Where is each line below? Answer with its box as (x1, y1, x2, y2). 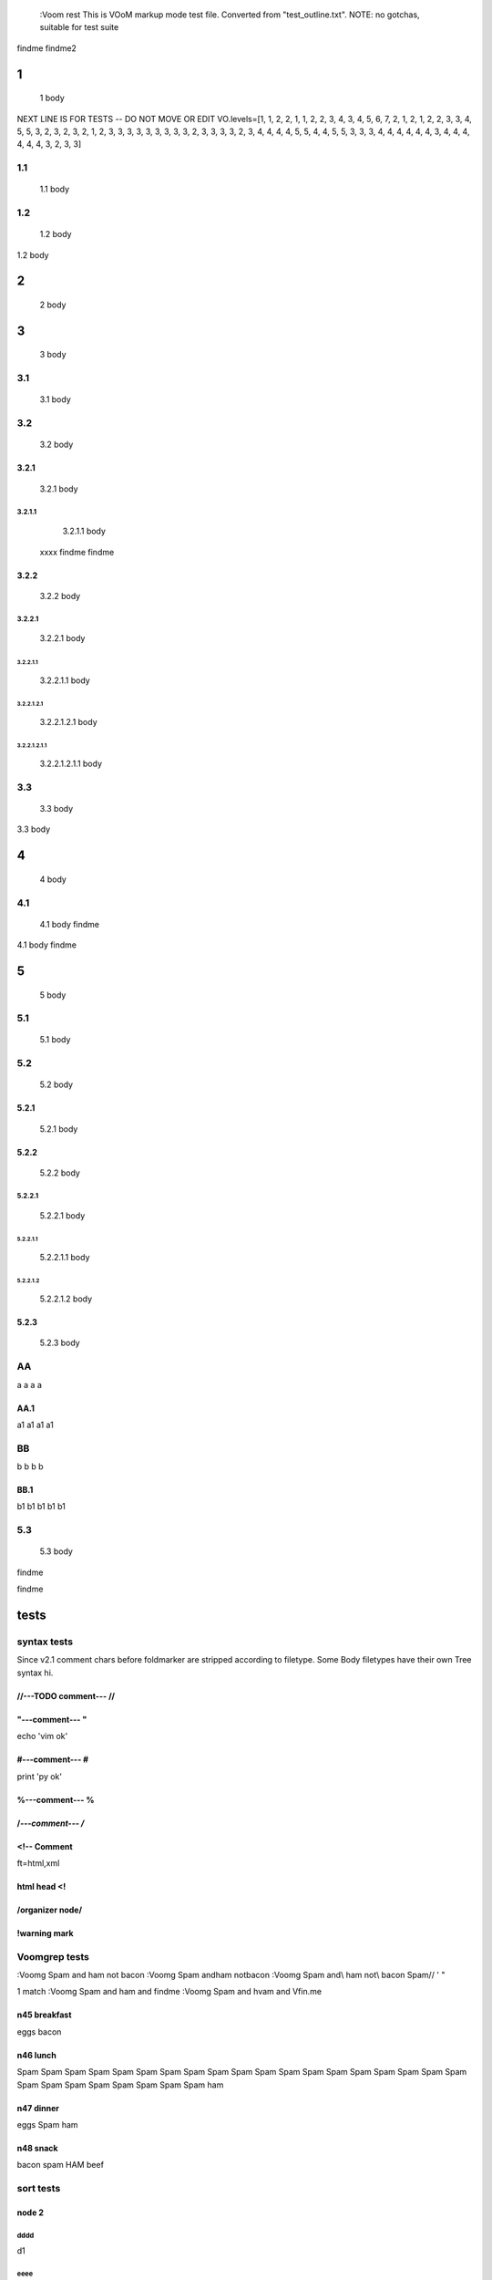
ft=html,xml (16, 1857, 60, 1869)
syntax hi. (16, 1667, 54, 1678)
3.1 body (39, 394, 72, 405)
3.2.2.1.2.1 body (39, 716, 97, 727)
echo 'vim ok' (16, 1731, 68, 1742)
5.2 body (39, 1079, 73, 1090)
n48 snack (16, 2143, 58, 2154)
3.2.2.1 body (39, 633, 86, 644)
